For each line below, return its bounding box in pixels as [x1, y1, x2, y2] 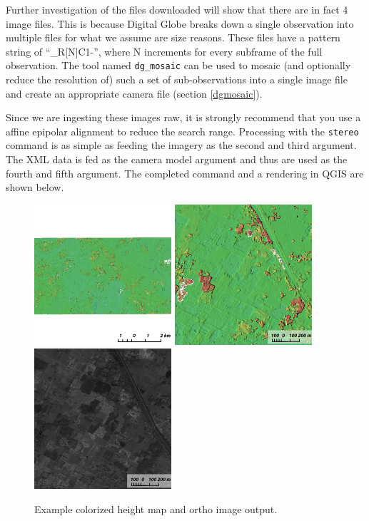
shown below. [6, 180, 64, 195]
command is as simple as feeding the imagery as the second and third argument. [6, 138, 357, 153]
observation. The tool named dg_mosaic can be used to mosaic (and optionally [6, 58, 351, 73]
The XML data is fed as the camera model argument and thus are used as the [6, 152, 348, 167]
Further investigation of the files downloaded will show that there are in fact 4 [6, 2, 348, 16]
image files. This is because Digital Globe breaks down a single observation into [6, 16, 354, 31]
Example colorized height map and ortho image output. [34, 501, 278, 516]
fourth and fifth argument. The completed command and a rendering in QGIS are [6, 165, 364, 180]
